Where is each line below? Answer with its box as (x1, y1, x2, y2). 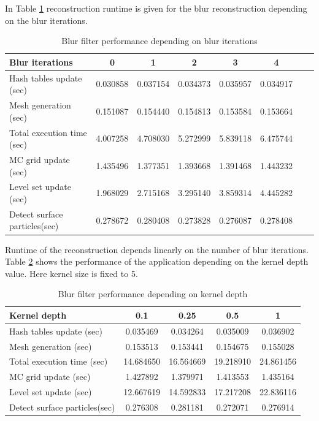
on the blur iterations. (5, 13, 88, 26)
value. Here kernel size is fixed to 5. (5, 267, 138, 279)
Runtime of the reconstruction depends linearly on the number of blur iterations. (5, 243, 309, 256)
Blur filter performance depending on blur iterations (61, 34, 258, 47)
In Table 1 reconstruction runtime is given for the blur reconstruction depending (5, 2, 307, 14)
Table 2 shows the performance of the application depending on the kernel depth (5, 255, 309, 268)
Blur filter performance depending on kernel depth (58, 287, 248, 300)
